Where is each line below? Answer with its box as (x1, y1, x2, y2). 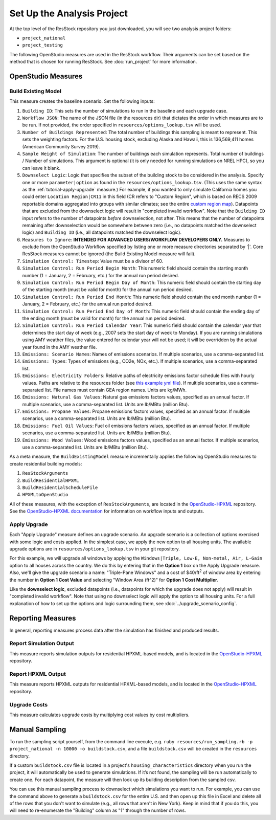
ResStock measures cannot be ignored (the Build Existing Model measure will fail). (22, 251, 196, 257)
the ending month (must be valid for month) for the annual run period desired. (22, 315, 186, 321)
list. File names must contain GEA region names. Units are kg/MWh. (44, 387, 187, 393)
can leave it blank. (22, 165, 61, 171)
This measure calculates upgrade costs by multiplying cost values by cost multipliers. (9, 712, 190, 718)
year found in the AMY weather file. (22, 344, 97, 350)
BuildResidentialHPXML (22, 477, 79, 483)
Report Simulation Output (9, 640, 74, 647)
